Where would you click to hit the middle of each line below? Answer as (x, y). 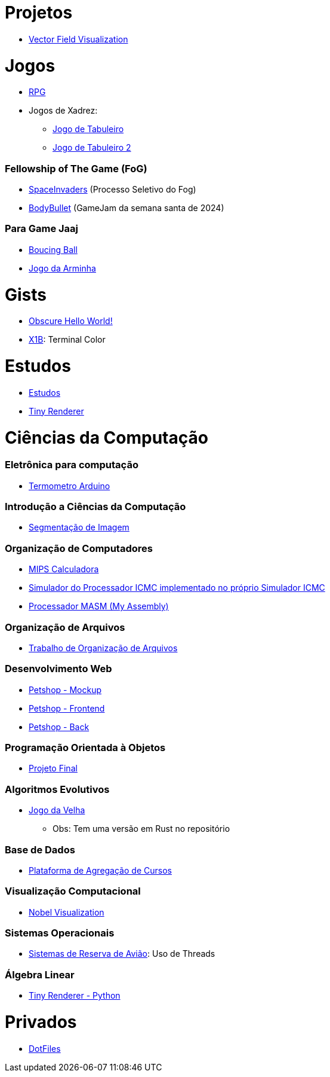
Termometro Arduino (70, 486)
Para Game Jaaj (42, 229)
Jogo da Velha (57, 810)
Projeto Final (53, 768)
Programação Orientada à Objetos (85, 748)
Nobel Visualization (67, 912)
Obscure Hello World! (71, 321)
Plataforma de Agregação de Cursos (100, 870)
